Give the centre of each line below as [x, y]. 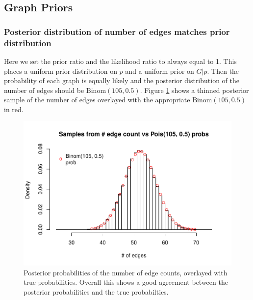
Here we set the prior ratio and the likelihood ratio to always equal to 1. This [120, 61]
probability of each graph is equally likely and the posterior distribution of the [122, 80]
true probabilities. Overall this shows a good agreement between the [126, 282]
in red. [14, 109]
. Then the [223, 71]
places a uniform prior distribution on [61, 71]
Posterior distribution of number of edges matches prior [117, 31]
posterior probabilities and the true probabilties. [96, 291]
